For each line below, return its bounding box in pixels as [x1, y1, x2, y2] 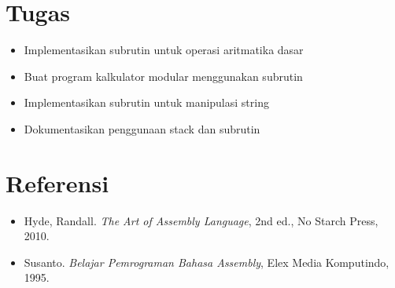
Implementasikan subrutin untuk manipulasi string [24, 94, 269, 111]
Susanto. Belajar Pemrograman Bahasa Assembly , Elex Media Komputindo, [24, 253, 389, 270]
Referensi [6, 166, 109, 199]
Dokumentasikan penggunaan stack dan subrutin [24, 120, 260, 137]
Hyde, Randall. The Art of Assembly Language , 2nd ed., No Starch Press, [24, 212, 378, 228]
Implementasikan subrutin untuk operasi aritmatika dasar [24, 42, 304, 58]
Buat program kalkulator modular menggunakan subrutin [24, 67, 303, 84]
